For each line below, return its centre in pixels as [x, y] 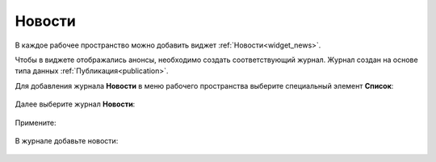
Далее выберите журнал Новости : [75, 104]
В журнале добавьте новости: [67, 140]
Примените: [36, 123]
